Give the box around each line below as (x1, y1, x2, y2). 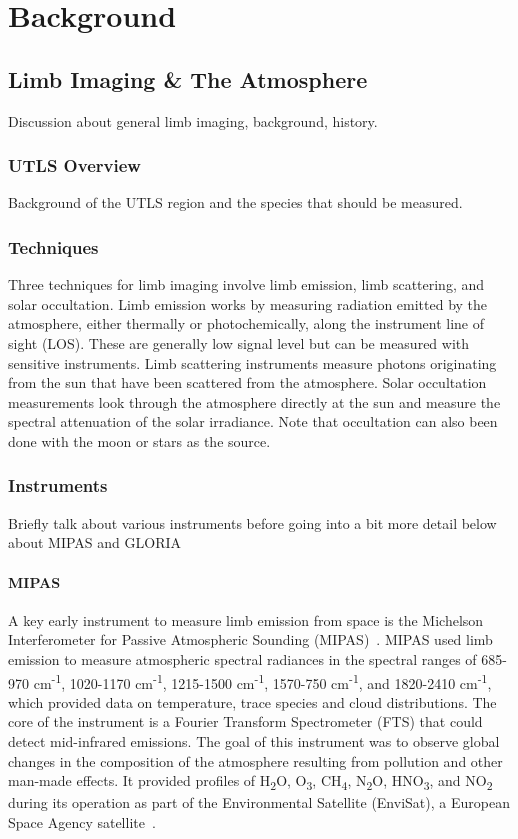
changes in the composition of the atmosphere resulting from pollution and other (8, 750, 503, 771)
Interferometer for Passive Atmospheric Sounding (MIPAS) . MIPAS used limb (8, 629, 493, 650)
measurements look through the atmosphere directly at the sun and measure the (8, 391, 501, 412)
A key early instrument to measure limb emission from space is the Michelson (8, 609, 484, 630)
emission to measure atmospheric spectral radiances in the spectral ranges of (8, 648, 477, 669)
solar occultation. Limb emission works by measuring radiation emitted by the (8, 293, 488, 314)
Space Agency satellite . (8, 811, 156, 832)
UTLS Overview (8, 153, 141, 178)
